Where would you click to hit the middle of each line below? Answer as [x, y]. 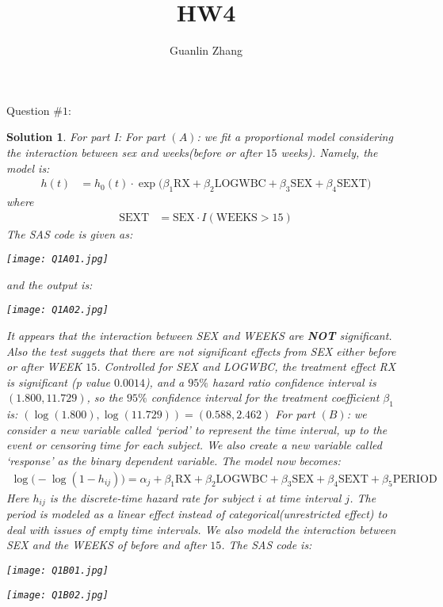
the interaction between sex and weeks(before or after [134, 152]
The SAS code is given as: [70, 233]
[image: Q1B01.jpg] [57, 570]
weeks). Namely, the [329, 152]
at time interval [304, 497]
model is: [28, 168]
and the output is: [50, 284]
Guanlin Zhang [206, 50]
